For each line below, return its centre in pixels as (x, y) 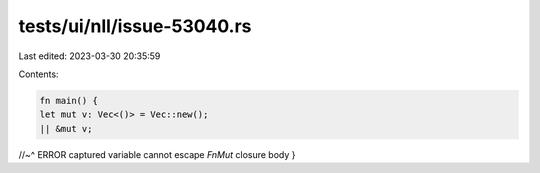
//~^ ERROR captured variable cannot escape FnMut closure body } (157, 154)
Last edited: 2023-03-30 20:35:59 (89, 56)
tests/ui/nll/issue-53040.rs (135, 26)
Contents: (38, 74)
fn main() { (69, 100)
